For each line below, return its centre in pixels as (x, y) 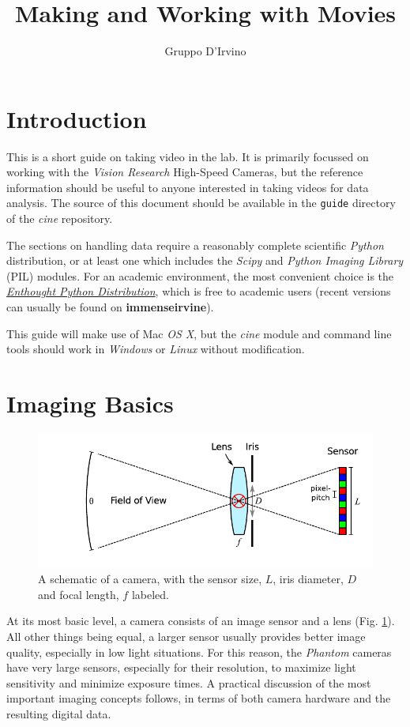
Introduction (77, 118)
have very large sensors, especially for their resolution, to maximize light (181, 667)
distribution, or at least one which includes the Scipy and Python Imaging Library (205, 260)
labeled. (150, 594)
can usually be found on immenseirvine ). (110, 307)
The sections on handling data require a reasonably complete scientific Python (195, 245)
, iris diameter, (308, 579)
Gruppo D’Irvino (205, 51)
